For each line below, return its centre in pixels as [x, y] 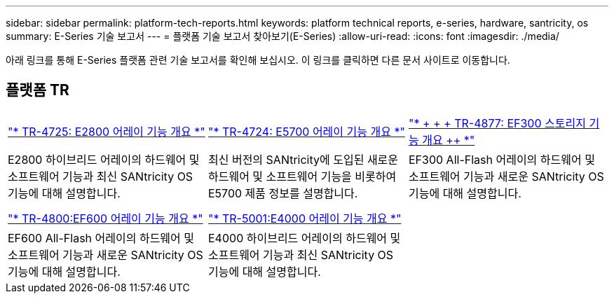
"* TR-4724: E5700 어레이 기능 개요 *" [306, 131]
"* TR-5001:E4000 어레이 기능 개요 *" [305, 218]
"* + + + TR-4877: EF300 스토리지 [497, 123]
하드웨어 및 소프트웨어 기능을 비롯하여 [302, 176]
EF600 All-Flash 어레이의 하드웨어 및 [101, 238]
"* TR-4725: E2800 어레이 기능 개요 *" [107, 131]
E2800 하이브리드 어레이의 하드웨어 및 [104, 159]
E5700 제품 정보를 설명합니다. [283, 193]
